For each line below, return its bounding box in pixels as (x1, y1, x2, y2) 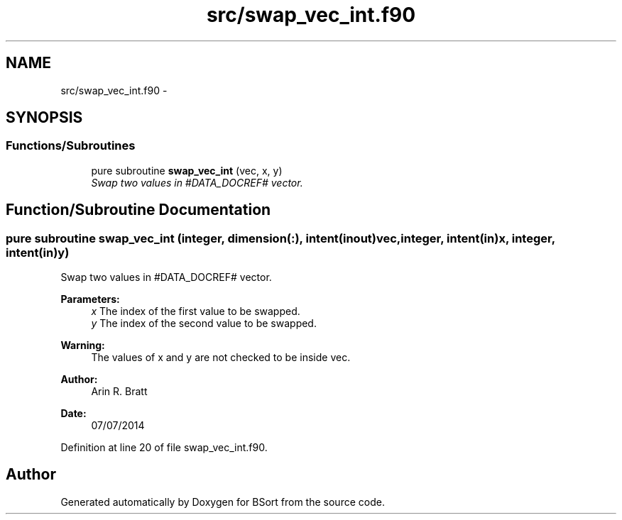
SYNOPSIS (6, 109, 83, 127)
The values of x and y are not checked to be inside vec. (91, 351, 351, 364)
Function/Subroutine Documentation (6, 201, 271, 219)
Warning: (60, 339, 105, 352)
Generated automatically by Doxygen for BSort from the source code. (60, 495, 385, 508)
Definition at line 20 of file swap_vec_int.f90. (60, 441, 268, 454)
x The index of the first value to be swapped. (91, 305, 300, 318)
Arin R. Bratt (91, 385, 148, 398)
